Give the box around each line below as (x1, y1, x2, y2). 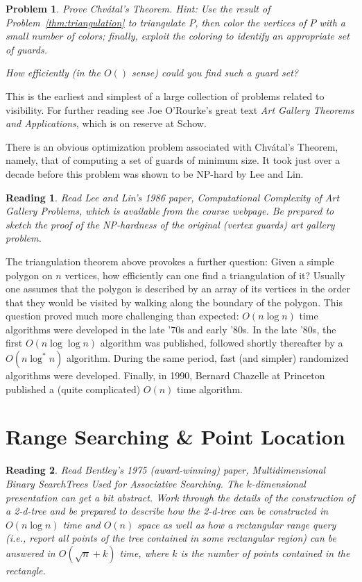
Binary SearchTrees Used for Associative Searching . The (6, 476, 243, 490)
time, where (119, 545, 169, 560)
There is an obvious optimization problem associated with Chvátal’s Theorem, (6, 139, 338, 153)
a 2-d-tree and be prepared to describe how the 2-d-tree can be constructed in (6, 504, 329, 518)
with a (319, 15, 346, 29)
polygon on (6, 267, 53, 282)
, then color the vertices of (195, 15, 307, 29)
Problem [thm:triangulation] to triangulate (6, 15, 186, 29)
